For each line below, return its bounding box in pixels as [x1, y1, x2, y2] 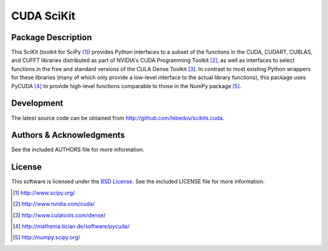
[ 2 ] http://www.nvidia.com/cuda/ [13, 201, 95, 208]
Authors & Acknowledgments [11, 130, 125, 140]
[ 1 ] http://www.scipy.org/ [13, 189, 75, 196]
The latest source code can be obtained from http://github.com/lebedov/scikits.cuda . [11, 114, 225, 122]
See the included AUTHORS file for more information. [11, 146, 145, 153]
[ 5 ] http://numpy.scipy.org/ [13, 234, 80, 241]
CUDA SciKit [11, 9, 76, 22]
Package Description [11, 32, 92, 43]
